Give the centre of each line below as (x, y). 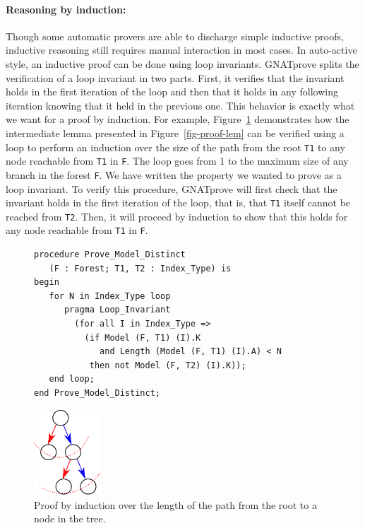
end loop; (72, 379)
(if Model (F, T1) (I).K (143, 338)
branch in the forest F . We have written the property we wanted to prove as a (174, 174)
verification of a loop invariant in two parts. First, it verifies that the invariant (175, 77)
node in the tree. (70, 518)
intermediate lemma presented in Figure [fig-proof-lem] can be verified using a (175, 133)
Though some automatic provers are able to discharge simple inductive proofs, (175, 36)
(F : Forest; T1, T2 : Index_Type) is (140, 268)
